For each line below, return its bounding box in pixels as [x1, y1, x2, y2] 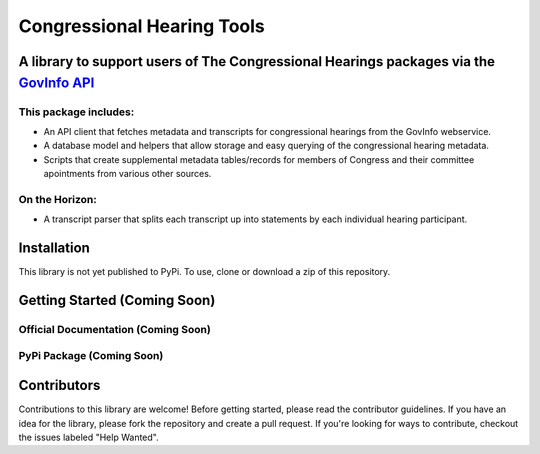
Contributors [18, 377, 101, 394]
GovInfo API [18, 74, 95, 91]
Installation [18, 240, 90, 257]
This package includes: [18, 105, 135, 119]
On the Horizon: [18, 192, 97, 206]
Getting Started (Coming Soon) [18, 291, 216, 309]
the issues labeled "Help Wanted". [18, 431, 159, 443]
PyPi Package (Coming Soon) [18, 349, 164, 363]
